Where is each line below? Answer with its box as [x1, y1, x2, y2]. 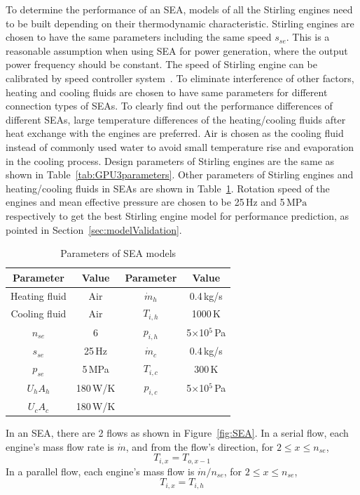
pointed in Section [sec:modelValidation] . [6, 222, 182, 237]
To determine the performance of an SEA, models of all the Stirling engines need [6, 2, 353, 16]
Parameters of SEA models [60, 246, 176, 260]
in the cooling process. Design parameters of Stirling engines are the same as [6, 153, 335, 168]
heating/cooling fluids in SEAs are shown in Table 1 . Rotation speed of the [6, 180, 330, 195]
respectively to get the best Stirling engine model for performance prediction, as [6, 208, 349, 223]
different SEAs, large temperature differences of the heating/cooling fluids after [6, 112, 346, 126]
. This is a [286, 29, 330, 44]
